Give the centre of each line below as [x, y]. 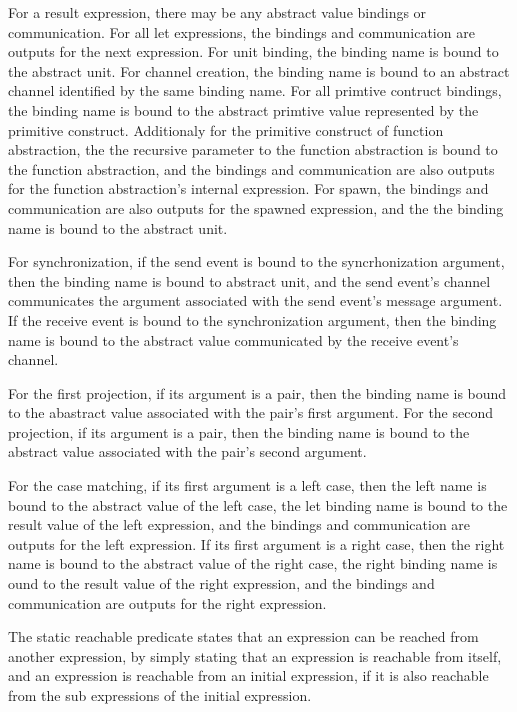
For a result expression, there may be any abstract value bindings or [217, 12]
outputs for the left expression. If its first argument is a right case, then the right [256, 543]
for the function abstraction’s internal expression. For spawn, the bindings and [248, 188]
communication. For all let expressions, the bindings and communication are [241, 31]
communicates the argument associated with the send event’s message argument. [255, 300]
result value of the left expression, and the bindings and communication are [239, 524]
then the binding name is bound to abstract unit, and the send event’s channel [249, 280]
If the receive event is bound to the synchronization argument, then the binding [252, 319]
